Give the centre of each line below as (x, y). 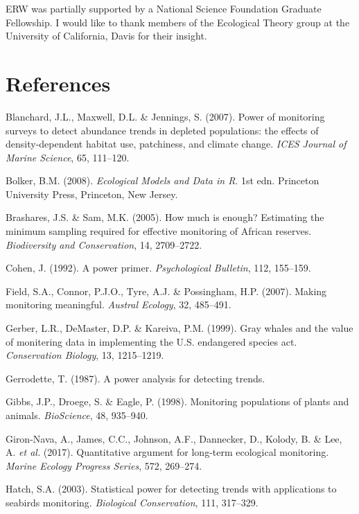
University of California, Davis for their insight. (106, 36)
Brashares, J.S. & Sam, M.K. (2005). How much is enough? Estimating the (165, 217)
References (58, 83)
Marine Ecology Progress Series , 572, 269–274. (104, 465)
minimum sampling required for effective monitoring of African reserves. (159, 231)
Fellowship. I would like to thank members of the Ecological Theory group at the (178, 22)
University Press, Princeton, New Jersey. (92, 194)
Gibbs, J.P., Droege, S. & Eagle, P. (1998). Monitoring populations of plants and (177, 401)
